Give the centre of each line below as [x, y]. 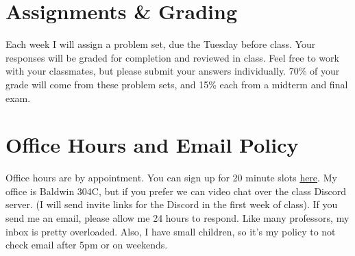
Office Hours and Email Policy [152, 145]
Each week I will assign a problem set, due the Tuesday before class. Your [161, 44]
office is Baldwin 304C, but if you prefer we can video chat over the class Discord [176, 191]
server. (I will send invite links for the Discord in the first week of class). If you [172, 204]
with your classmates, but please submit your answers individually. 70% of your [173, 71]
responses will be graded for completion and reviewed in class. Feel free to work [172, 57]
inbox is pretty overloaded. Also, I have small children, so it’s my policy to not [171, 231]
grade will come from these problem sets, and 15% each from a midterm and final [177, 84]
